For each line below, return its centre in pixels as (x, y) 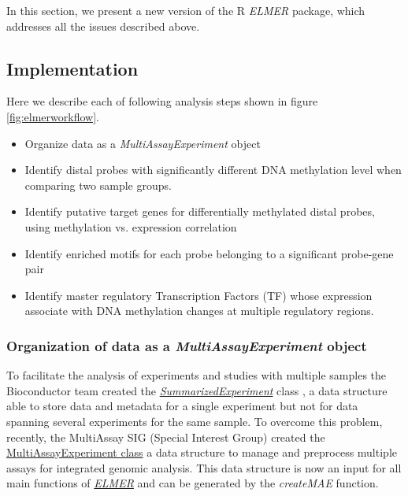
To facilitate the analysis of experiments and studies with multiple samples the (197, 375)
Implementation (72, 68)
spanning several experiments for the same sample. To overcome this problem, (195, 421)
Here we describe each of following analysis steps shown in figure (162, 101)
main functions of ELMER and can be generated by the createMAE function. (193, 483)
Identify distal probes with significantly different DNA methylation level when (213, 170)
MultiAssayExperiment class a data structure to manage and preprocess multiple (202, 452)
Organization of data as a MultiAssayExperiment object (187, 345)
